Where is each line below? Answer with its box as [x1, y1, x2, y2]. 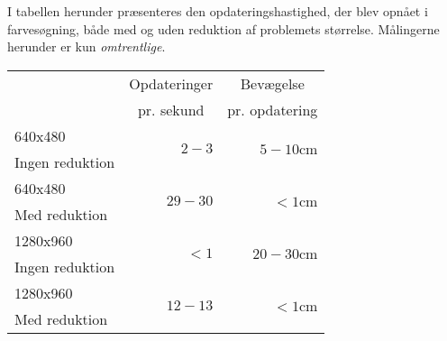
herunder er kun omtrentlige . [7, 37, 166, 56]
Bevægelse [240, 72, 305, 94]
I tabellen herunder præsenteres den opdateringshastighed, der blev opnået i [7, 2, 428, 20]
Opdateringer [129, 72, 214, 94]
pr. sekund [137, 98, 205, 120]
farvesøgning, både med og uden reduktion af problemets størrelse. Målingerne [7, 19, 440, 38]
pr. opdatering [227, 98, 318, 120]
